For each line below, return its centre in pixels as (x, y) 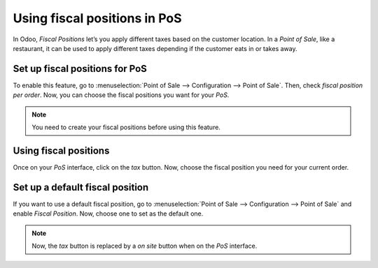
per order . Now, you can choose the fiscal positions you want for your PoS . (121, 95)
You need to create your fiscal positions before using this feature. (126, 127)
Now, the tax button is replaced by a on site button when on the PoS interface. (145, 246)
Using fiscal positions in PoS (97, 18)
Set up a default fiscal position (81, 187)
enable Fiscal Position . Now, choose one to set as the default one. (108, 214)
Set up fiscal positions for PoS (80, 69)
